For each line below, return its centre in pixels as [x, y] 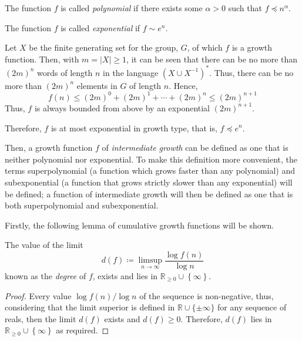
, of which [205, 47]
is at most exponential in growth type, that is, [134, 128]
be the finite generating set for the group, [104, 47]
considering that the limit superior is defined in [90, 307]
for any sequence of [252, 307]
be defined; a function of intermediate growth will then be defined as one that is [149, 193]
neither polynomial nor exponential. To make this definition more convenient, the [151, 159]
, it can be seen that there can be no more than [212, 59]
